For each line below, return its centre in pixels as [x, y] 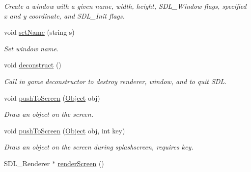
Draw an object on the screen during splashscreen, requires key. [99, 147]
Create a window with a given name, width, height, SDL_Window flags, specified [125, 6]
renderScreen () [81, 163]
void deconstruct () [33, 65]
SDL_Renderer [27, 163]
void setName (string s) [39, 32]
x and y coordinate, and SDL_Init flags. [64, 15]
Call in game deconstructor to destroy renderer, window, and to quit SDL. [115, 81]
